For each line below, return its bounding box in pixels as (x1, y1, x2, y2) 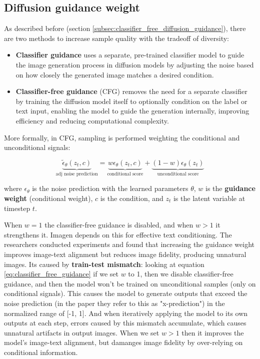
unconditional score (157, 171, 199, 176)
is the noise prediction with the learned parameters (32, 183, 188, 193)
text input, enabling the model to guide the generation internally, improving (15, 105, 249, 116)
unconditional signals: (4, 142, 70, 152)
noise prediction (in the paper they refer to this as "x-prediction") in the (4, 297, 225, 308)
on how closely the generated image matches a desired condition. (15, 69, 214, 79)
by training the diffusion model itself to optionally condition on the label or (15, 95, 247, 106)
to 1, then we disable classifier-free (128, 268, 233, 279)
